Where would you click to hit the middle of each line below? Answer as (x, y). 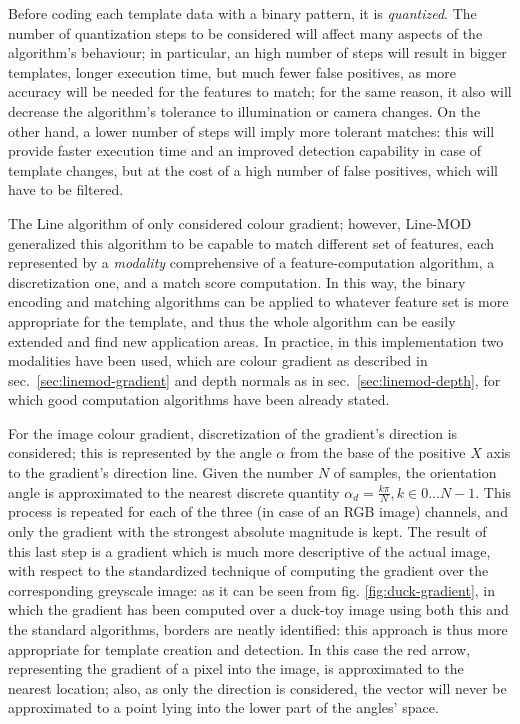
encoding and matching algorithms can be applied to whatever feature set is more (258, 301)
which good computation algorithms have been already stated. (199, 399)
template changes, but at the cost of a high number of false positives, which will (253, 169)
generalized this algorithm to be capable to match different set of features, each (251, 242)
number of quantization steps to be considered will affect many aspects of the (245, 32)
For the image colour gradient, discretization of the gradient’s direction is (233, 432)
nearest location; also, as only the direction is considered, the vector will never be (257, 687)
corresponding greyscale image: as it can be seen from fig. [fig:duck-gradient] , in (252, 589)
